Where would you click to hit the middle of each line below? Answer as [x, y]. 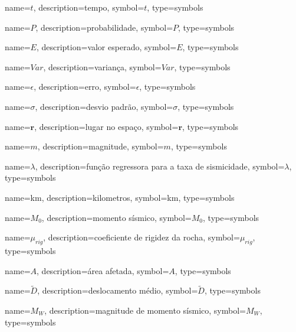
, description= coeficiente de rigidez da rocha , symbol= [142, 237]
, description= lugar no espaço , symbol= [106, 126]
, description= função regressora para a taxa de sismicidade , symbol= [160, 166]
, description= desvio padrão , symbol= [104, 106]
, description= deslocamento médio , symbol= [118, 290]
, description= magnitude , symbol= [101, 146]
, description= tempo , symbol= [89, 7]
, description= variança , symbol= [102, 66]
